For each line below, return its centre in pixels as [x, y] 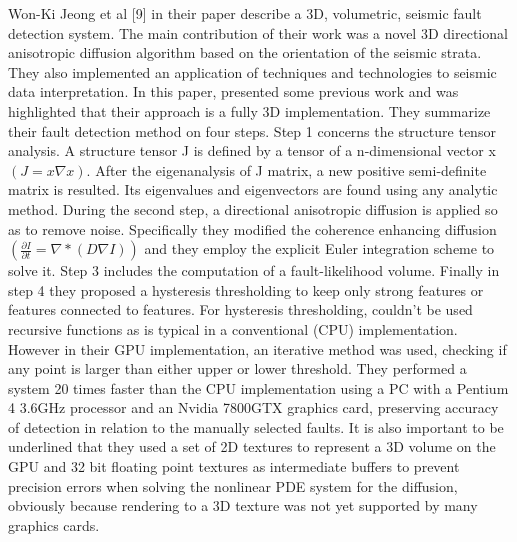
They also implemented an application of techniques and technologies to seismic [252, 71]
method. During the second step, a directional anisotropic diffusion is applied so [253, 208]
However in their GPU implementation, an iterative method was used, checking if [257, 348]
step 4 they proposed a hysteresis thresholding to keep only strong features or [246, 289]
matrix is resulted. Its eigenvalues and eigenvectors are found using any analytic [253, 189]
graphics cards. [54, 524]
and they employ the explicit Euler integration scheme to [319, 248]
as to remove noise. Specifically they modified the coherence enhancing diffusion [252, 228]
